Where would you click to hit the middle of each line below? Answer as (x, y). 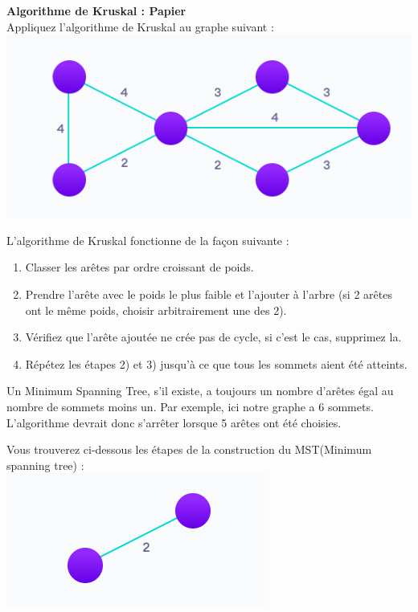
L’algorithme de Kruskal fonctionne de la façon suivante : (148, 240)
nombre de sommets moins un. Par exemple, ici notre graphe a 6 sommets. (190, 406)
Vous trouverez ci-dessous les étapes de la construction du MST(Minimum (189, 449)
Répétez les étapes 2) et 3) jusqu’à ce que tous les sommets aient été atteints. (216, 363)
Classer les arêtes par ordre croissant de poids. (139, 267)
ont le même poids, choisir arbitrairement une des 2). (156, 310)
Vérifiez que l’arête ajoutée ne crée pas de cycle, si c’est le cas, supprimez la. (213, 337)
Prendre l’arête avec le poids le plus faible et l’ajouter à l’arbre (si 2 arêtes (209, 294)
